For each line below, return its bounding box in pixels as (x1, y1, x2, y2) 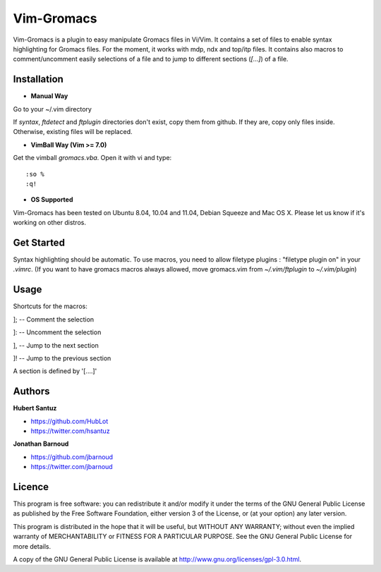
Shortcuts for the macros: (13, 302, 87, 310)
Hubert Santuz (13, 404, 57, 413)
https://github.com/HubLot (30, 417, 109, 425)
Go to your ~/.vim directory (13, 104, 92, 113)
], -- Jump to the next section (13, 341, 99, 349)
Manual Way (30, 92, 68, 100)
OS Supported (30, 195, 73, 204)
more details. (13, 542, 52, 550)
